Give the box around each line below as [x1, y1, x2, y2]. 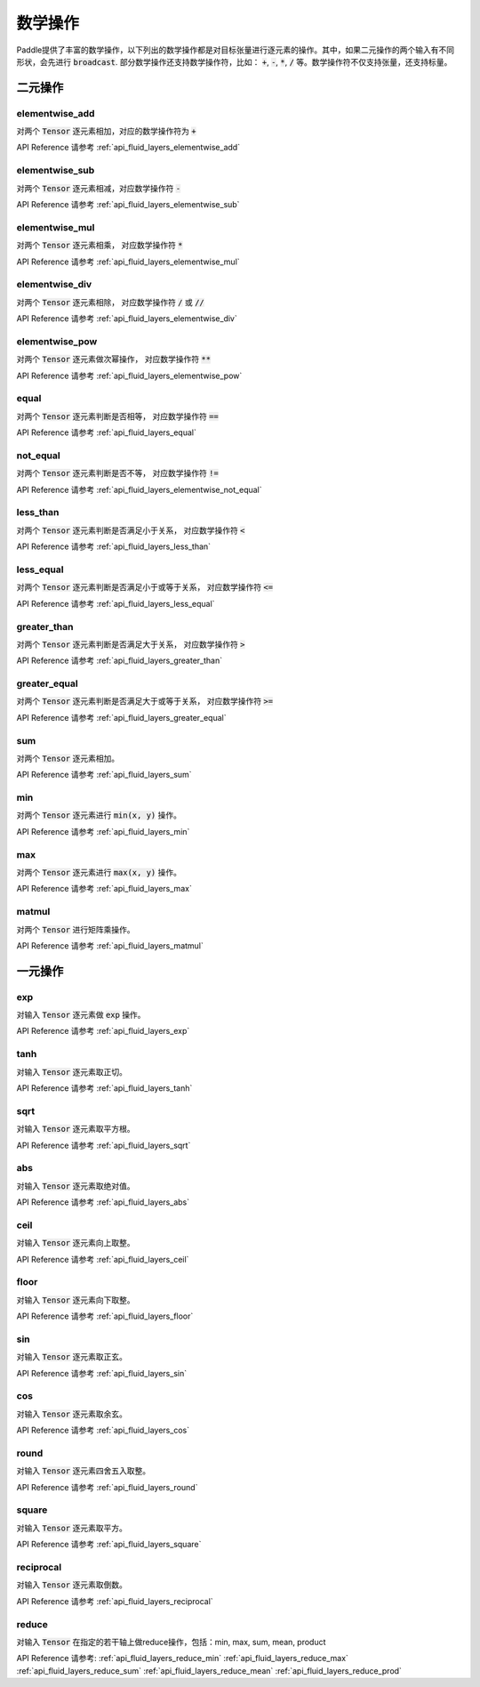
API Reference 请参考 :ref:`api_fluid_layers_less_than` [16, 541, 212, 552]
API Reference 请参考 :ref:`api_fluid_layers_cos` [16, 1425, 190, 1436]
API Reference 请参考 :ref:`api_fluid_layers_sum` [16, 770, 192, 780]
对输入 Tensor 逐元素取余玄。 [16, 1409, 128, 1419]
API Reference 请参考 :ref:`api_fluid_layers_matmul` [16, 940, 204, 951]
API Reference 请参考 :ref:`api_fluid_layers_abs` [16, 1197, 190, 1207]
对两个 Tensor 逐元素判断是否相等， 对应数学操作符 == [16, 410, 220, 422]
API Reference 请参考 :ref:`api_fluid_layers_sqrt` [16, 1140, 191, 1150]
